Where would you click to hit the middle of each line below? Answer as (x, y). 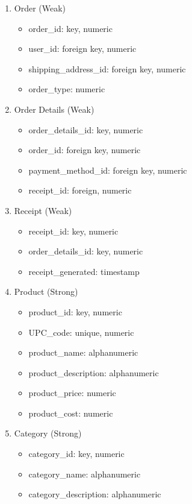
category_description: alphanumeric (95, 494)
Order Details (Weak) (54, 109)
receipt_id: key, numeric (73, 231)
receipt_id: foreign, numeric (80, 190)
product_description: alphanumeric (94, 372)
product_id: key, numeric (75, 311)
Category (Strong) (48, 433)
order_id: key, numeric (70, 28)
